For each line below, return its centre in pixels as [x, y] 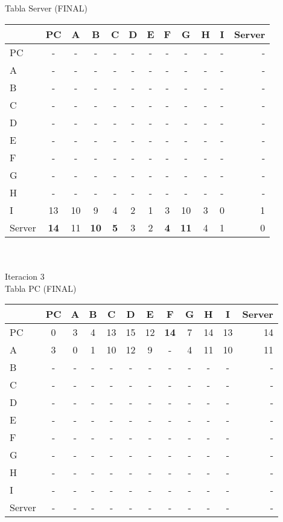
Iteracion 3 [25, 276]
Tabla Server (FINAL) [46, 8]
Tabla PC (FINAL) [41, 288]
